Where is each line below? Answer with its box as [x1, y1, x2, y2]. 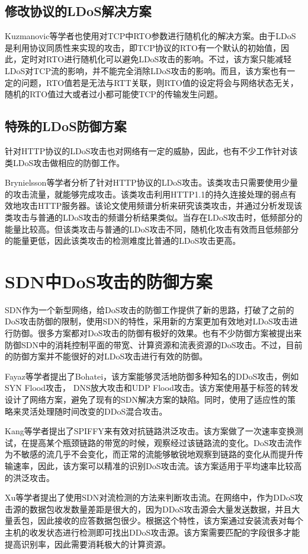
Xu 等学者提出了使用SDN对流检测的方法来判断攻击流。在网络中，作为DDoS [5, 491, 295, 504]
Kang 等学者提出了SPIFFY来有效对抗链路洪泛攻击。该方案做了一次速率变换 [5, 425, 295, 437]
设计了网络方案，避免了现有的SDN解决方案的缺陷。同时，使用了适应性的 [5, 393, 287, 405]
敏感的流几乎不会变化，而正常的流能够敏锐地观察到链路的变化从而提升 [21, 448, 295, 460]
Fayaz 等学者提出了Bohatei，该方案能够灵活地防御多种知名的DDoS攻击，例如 [5, 370, 299, 382]
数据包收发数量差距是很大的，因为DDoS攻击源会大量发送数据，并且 [29, 502, 292, 515]
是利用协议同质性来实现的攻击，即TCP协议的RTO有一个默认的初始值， [5, 41, 281, 53]
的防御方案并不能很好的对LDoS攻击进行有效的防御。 [5, 350, 208, 362]
